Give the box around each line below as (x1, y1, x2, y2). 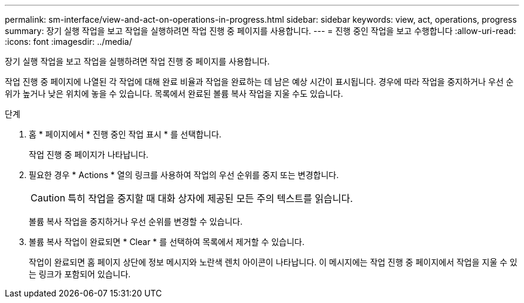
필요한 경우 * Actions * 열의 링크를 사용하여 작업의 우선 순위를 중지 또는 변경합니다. (29, 170, 339, 180)
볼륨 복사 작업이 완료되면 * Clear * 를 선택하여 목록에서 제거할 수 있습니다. (29, 237, 304, 247)
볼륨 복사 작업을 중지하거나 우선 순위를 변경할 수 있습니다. (29, 216, 243, 227)
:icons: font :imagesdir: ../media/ (5, 36, 132, 47)
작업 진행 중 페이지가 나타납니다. (29, 149, 149, 160)
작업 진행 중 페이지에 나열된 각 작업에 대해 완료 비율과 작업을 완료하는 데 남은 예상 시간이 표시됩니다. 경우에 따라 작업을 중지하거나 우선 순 (5, 76, 514, 87)
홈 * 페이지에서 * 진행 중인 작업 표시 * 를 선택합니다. (29, 129, 222, 139)
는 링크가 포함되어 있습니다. (29, 269, 131, 279)
